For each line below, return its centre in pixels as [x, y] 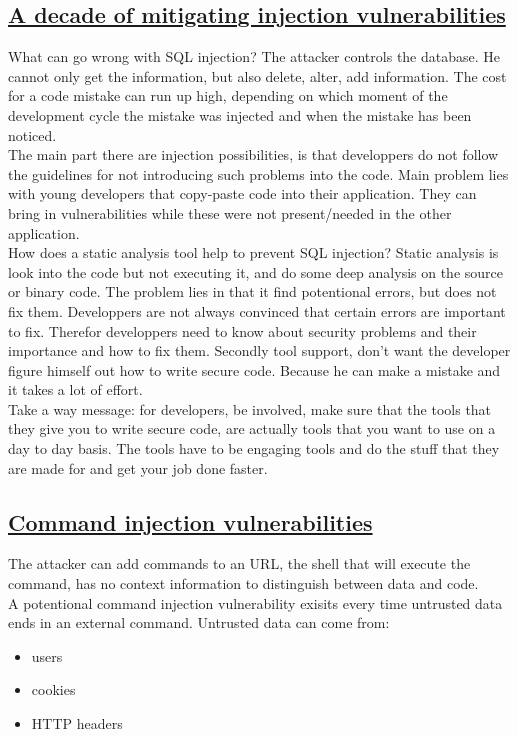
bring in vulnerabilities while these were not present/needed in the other [230, 212]
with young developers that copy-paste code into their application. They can [242, 193]
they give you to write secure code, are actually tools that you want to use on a [252, 428]
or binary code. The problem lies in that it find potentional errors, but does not [252, 291]
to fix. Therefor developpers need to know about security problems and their [242, 330]
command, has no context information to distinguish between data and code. [243, 583]
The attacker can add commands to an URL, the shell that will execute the [239, 563]
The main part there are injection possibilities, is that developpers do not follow [253, 154]
